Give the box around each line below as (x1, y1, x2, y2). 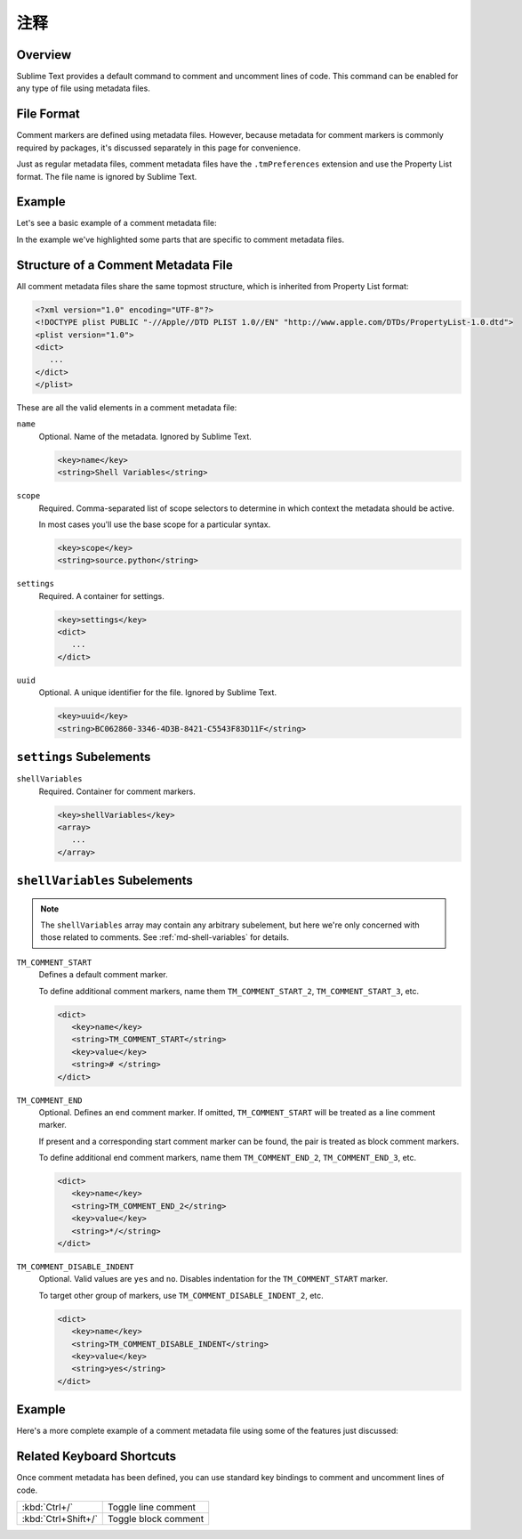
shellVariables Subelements (16, 873, 193, 888)
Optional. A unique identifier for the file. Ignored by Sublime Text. (38, 687, 277, 698)
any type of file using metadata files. (16, 83, 150, 93)
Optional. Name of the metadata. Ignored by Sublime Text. (38, 431, 253, 441)
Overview (16, 47, 72, 62)
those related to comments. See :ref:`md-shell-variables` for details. (40, 932, 289, 943)
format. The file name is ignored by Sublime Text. (16, 171, 197, 182)
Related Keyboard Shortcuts (16, 1449, 177, 1464)
